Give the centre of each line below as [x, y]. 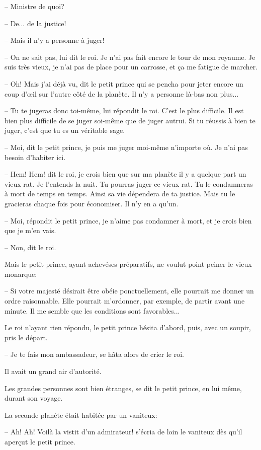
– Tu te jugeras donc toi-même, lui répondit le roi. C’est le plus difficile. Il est [124, 110]
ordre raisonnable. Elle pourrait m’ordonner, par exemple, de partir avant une [125, 301]
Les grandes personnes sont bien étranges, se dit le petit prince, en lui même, [123, 388]
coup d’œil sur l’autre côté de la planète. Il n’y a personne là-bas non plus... [122, 93]
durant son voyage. [34, 398]
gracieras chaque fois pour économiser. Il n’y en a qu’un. [92, 203]
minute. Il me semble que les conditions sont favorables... [92, 310]
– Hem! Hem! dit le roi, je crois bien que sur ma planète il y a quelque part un [125, 174]
